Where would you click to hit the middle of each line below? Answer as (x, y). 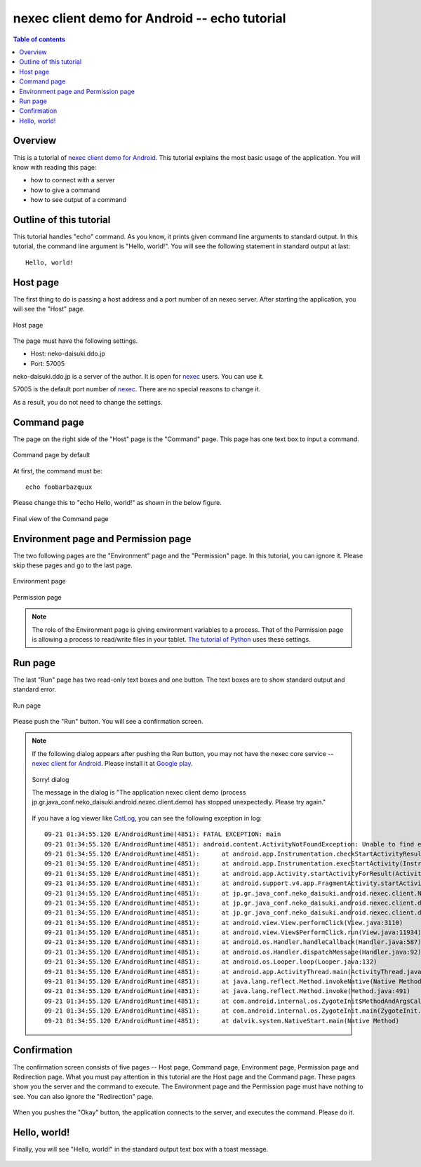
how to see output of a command (78, 200)
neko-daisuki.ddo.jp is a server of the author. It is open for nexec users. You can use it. (139, 377)
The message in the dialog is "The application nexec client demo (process (139, 792)
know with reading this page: (55, 167)
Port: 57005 (48, 363)
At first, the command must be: (58, 471)
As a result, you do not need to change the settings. (88, 402)
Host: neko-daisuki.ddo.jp (68, 353)
